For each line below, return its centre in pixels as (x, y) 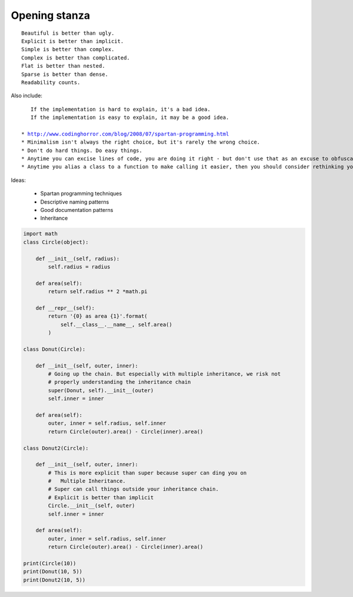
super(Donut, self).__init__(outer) (101, 390)
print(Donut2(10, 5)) (54, 580)
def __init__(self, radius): (78, 258)
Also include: (26, 96)
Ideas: (18, 180)
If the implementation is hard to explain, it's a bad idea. (121, 109)
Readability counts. (51, 82)
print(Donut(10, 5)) (53, 572)
